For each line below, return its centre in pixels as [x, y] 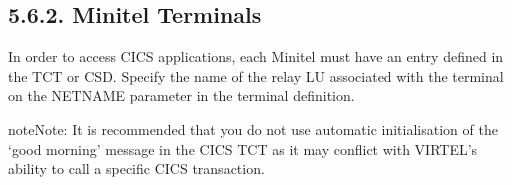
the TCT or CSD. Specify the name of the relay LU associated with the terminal [256, 75]
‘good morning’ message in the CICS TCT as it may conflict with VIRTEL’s [243, 148]
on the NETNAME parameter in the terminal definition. [181, 95]
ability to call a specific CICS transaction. [136, 168]
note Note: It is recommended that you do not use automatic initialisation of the [253, 128]
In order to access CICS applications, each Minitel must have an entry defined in [256, 56]
